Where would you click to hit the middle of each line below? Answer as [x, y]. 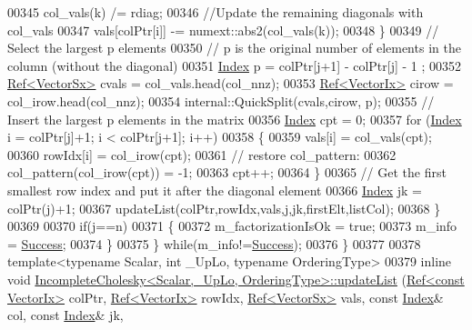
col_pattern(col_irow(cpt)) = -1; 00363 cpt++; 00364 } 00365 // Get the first [227, 172]
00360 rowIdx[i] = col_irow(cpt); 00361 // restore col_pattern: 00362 [202, 154]
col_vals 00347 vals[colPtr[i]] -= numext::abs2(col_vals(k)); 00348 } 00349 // [223, 30]
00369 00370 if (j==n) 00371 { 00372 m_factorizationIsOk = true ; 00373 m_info [232, 226]
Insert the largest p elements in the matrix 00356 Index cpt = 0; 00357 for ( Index [235, 119]
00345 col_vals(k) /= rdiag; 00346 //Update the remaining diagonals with [216, 12]
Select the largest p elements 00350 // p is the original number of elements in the [234, 48]
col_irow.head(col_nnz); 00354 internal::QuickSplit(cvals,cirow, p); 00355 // [221, 100]
